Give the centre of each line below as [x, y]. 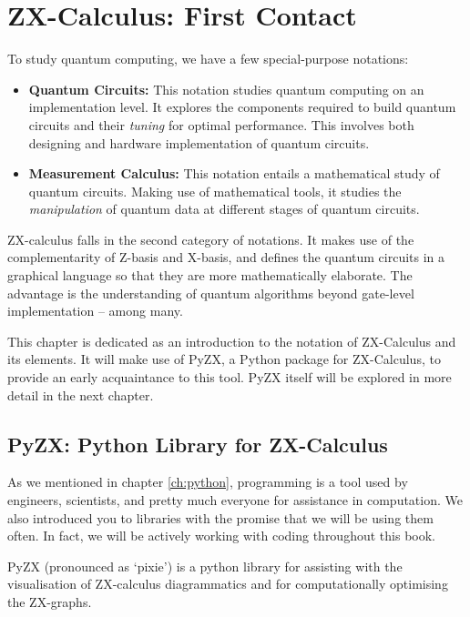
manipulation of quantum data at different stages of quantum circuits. [224, 209]
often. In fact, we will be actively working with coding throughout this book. [221, 536]
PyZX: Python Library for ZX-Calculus [198, 444]
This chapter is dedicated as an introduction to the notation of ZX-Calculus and [232, 341]
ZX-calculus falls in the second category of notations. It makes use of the [211, 239]
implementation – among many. [95, 311]
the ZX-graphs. [50, 601]
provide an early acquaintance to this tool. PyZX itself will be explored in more [230, 377]
